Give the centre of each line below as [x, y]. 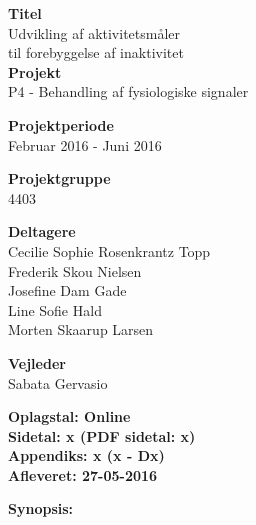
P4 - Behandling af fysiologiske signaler [128, 91]
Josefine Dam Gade [67, 290]
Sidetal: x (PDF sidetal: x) [102, 435]
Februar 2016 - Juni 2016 [85, 144]
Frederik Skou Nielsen [75, 270]
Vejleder [37, 362]
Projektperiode [61, 124]
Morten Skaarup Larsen [81, 329]
